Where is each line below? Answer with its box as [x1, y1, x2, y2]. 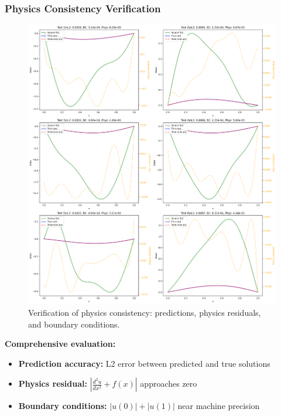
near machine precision [177, 400, 260, 412]
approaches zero [140, 377, 197, 390]
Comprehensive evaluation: [5, 337, 116, 350]
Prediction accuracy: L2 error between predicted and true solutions [18, 357, 270, 369]
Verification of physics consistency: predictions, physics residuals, [28, 306, 261, 318]
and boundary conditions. [28, 318, 120, 330]
